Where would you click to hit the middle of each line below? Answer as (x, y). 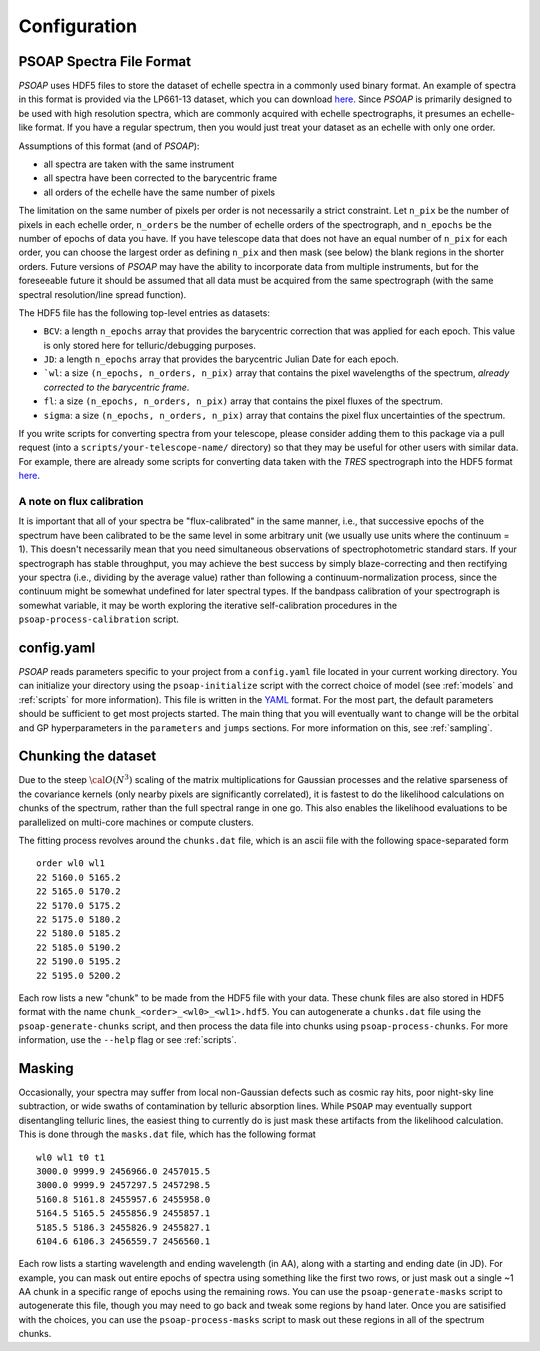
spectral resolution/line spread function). (102, 294)
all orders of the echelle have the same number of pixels (159, 192)
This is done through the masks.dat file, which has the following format (167, 1134)
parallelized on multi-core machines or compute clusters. (136, 822)
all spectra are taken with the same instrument (139, 164)
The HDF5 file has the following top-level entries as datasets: (144, 312)
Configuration (78, 26)
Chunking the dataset (87, 756)
